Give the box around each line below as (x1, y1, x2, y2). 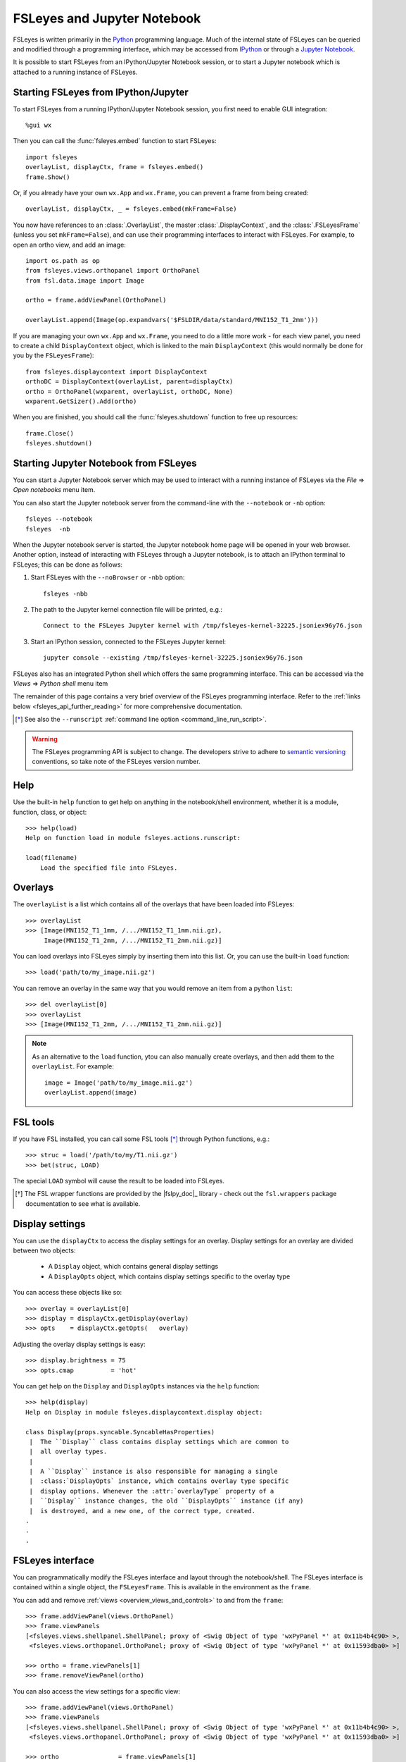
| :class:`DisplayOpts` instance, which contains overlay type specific (29, 1477, 289, 1485)
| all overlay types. (29, 1448, 108, 1455)
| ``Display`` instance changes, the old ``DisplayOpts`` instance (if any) (29, 1497, 304, 1505)
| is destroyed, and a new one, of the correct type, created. (29, 1507, 256, 1515)
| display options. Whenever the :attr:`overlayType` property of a (29, 1487, 274, 1495)
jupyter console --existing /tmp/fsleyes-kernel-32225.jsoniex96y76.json (43, 654, 303, 662)
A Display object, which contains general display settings (48, 1262, 218, 1271)
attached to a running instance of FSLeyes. (13, 68, 138, 76)
